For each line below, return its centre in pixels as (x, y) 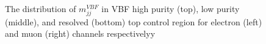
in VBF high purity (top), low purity (171, 8)
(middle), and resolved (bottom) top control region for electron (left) (134, 21)
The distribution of (41, 8)
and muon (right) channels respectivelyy (80, 33)
